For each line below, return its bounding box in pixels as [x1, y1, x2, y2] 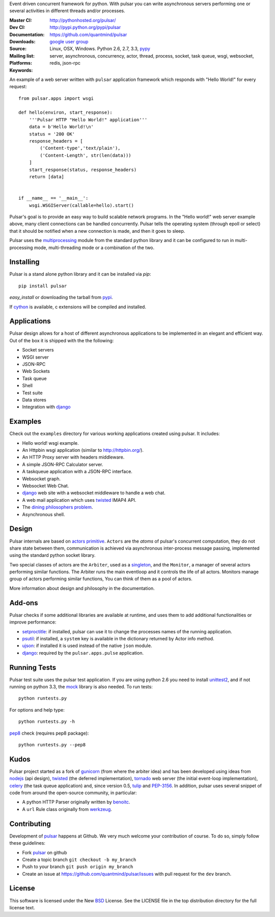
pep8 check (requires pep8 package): [9, 730, 89, 736]
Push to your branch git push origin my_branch [22, 864, 133, 870]
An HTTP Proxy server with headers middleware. [22, 454, 125, 461]
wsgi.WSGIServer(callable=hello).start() [29, 202, 134, 208]
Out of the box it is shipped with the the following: [9, 337, 114, 343]
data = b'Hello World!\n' [29, 124, 94, 130]
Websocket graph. [22, 475, 61, 481]
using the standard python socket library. [9, 552, 96, 558]
